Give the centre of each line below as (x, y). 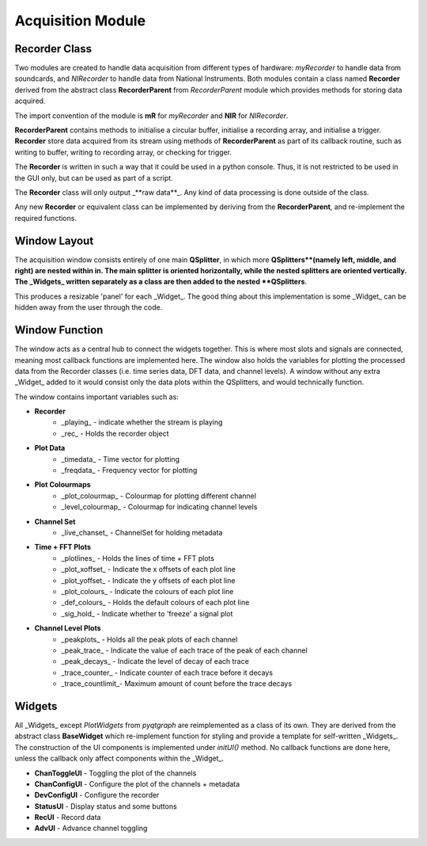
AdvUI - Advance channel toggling (91, 829)
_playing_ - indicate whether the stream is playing (142, 422)
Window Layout (54, 240)
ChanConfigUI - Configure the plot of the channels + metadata (137, 783)
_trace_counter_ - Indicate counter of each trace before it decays (167, 673)
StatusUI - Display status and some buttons (106, 806)
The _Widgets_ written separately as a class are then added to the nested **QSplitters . (161, 282)
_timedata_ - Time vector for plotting (121, 459)
